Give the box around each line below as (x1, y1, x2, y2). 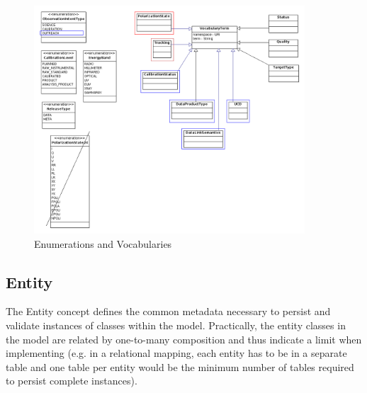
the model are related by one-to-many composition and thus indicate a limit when (6, 331, 362, 346)
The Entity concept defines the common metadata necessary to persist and (6, 304, 331, 319)
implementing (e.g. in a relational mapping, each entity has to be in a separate (6, 346, 347, 360)
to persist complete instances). (6, 373, 137, 388)
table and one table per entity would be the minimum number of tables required (6, 359, 354, 374)
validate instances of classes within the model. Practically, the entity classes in (6, 317, 346, 332)
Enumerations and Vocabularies (34, 236, 172, 251)
